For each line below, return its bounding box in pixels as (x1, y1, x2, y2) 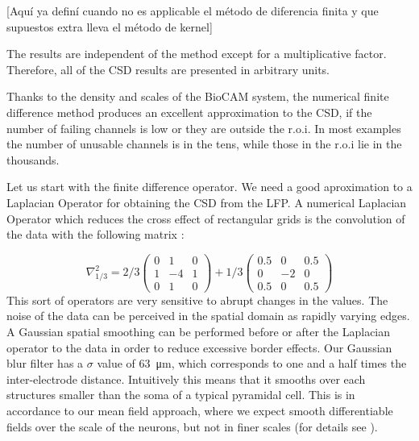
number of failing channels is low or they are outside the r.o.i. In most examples (6, 119, 401, 136)
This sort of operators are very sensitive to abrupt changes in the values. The (6, 291, 388, 308)
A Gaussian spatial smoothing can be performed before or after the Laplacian (6, 323, 391, 340)
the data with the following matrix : (6, 226, 185, 243)
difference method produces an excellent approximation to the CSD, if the (6, 103, 372, 120)
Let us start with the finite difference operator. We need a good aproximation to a (6, 178, 413, 195)
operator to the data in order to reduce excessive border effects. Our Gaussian (6, 339, 392, 356)
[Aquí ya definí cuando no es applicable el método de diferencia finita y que (6, 2, 379, 19)
